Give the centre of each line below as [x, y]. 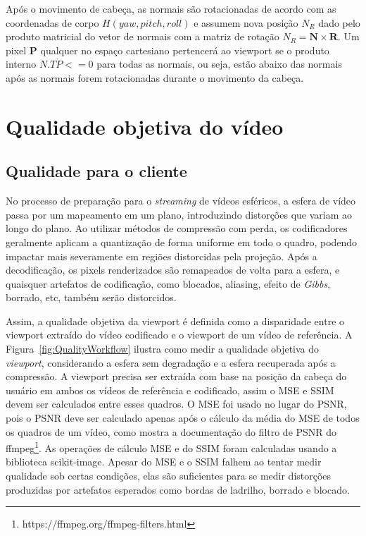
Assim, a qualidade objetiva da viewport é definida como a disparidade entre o [175, 321]
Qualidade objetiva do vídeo [145, 126]
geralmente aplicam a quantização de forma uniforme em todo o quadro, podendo [182, 242]
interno [21, 64]
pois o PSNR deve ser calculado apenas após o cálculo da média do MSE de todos [183, 418]
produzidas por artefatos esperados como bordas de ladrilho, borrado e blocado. [178, 489]
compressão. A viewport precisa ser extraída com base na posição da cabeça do [176, 376]
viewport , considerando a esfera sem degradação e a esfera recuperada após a [171, 362]
